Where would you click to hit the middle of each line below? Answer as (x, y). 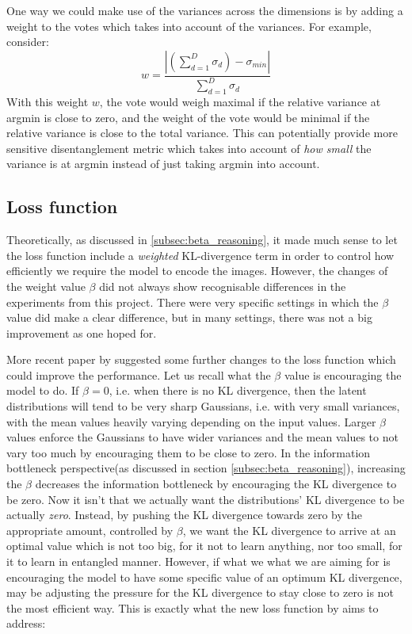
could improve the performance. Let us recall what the (139, 374)
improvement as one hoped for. (82, 332)
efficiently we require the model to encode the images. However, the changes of (197, 271)
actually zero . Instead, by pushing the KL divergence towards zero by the (184, 515)
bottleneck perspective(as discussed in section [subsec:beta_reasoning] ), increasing (206, 468)
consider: (28, 42)
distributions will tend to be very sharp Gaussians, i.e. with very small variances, (203, 406)
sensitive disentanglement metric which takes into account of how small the (189, 148)
